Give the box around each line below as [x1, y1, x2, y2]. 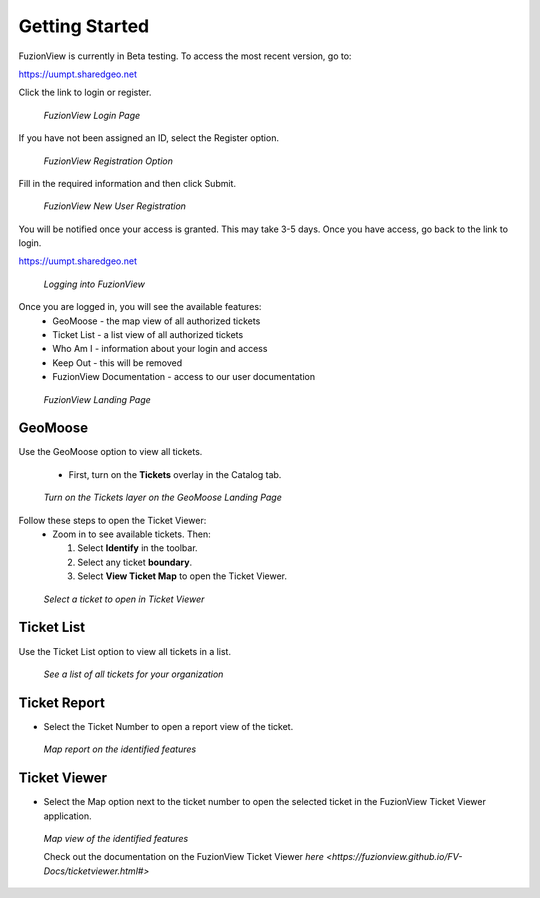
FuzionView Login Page [43, 109, 141, 121]
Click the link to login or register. [18, 86, 152, 99]
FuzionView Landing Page [43, 393, 152, 405]
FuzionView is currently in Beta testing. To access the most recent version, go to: [18, 50, 352, 62]
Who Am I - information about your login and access [52, 343, 268, 355]
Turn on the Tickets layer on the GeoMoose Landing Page [43, 491, 282, 504]
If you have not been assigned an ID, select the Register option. [18, 132, 280, 144]
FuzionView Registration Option [43, 155, 174, 167]
